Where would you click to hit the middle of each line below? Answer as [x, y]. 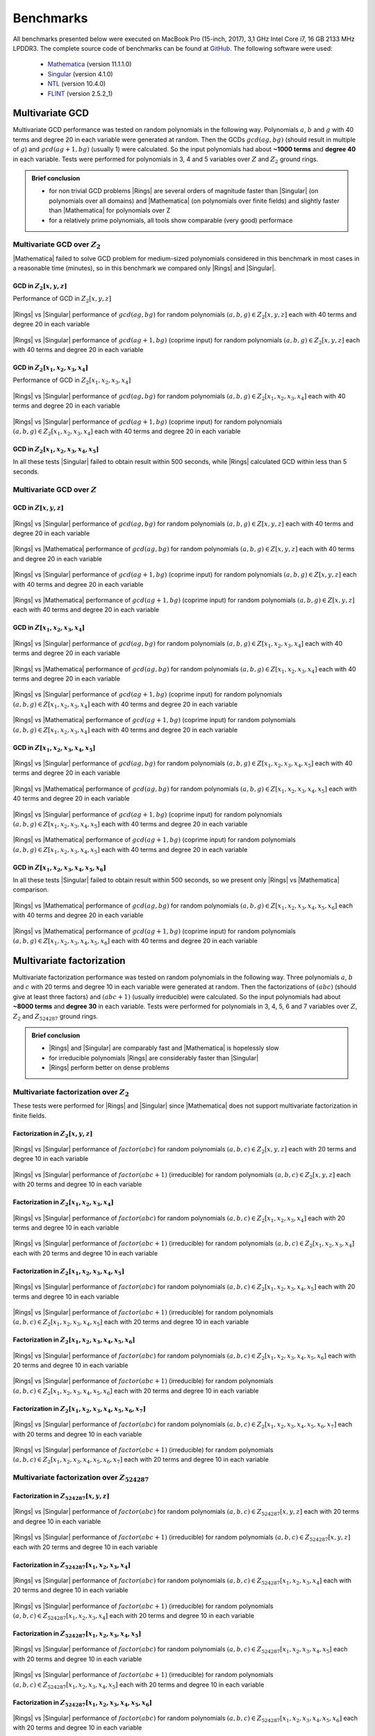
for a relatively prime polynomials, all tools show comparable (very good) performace [171, 220]
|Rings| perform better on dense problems [109, 1068]
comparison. [31, 890]
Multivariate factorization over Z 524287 [81, 1478]
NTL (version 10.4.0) [77, 84]
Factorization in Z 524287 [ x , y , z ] [61, 1496]
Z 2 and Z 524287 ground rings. [56, 1017]
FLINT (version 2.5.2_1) [80, 93]
